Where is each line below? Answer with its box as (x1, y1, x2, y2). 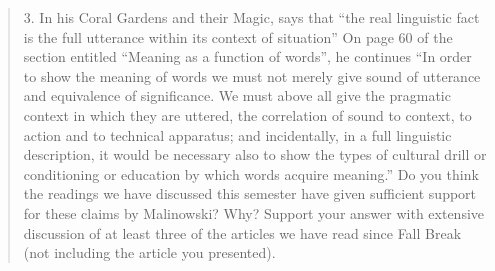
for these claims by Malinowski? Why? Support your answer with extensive (23, 202, 485, 223)
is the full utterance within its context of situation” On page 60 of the (23, 26, 453, 47)
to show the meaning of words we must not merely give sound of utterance (23, 65, 481, 86)
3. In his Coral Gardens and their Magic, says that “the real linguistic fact (23, 7, 480, 27)
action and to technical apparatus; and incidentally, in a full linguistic (23, 124, 452, 145)
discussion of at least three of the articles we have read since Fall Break (23, 222, 462, 243)
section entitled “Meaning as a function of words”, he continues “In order (23, 46, 472, 67)
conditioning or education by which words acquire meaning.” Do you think (23, 163, 479, 184)
